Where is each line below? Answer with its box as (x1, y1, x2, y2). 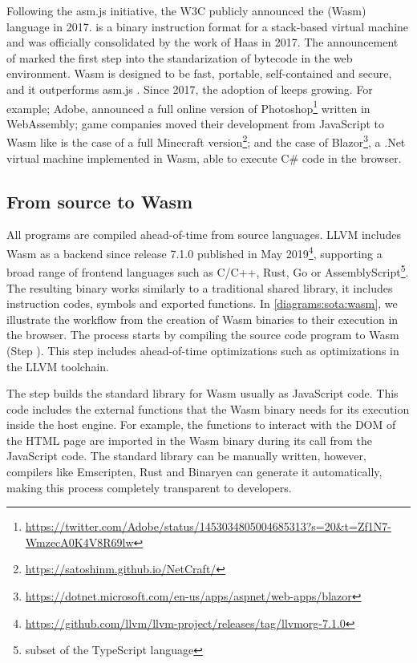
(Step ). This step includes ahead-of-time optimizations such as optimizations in (6, 342, 399, 358)
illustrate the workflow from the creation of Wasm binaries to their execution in (6, 310, 399, 327)
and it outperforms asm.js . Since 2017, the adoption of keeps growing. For (6, 80, 373, 97)
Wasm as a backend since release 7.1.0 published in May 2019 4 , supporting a (6, 243, 383, 261)
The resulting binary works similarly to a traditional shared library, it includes (6, 279, 393, 296)
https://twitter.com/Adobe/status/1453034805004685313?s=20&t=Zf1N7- (25, 518, 391, 535)
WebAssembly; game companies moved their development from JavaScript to (6, 115, 385, 131)
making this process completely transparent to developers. (6, 479, 292, 495)
